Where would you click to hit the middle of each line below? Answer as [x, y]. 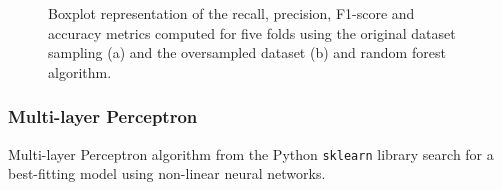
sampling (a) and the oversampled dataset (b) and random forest [247, 52]
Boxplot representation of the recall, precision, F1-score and [231, 13]
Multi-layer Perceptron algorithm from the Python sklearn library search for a [251, 153]
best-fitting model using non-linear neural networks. [167, 173]
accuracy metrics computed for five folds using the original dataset [252, 32]
